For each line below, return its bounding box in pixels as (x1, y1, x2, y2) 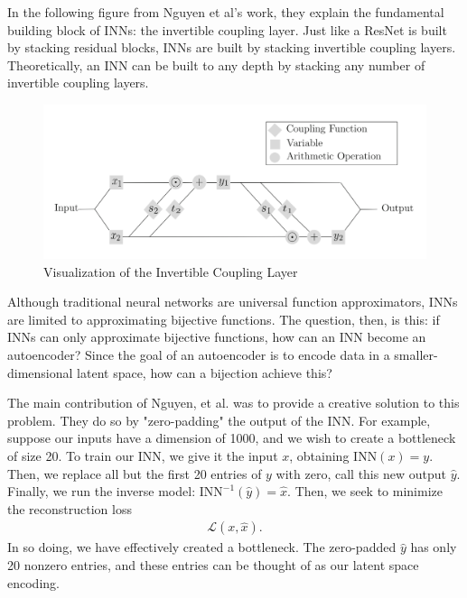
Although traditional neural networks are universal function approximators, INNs (7, 292, 458, 311)
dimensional (7, 363, 73, 382)
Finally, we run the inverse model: (7, 482, 196, 501)
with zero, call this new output (276, 464, 446, 483)
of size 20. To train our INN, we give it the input (7, 446, 278, 465)
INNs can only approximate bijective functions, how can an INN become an (7, 327, 426, 346)
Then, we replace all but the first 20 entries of (7, 464, 262, 483)
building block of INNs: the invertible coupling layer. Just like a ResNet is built (7, 20, 447, 39)
